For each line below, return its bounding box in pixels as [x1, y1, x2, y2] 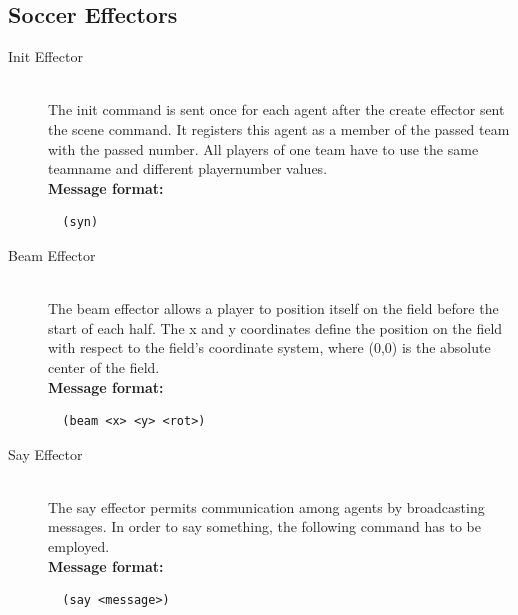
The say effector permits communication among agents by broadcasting [48, 496, 485, 517]
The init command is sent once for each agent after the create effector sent [48, 99, 505, 120]
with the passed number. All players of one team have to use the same [48, 138, 479, 159]
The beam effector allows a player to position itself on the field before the [48, 298, 499, 319]
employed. [48, 536, 110, 557]
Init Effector [8, 46, 83, 67]
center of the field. [48, 356, 160, 377]
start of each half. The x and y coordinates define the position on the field [48, 317, 503, 338]
